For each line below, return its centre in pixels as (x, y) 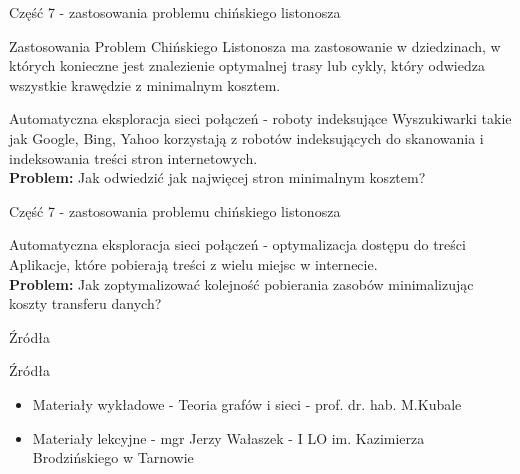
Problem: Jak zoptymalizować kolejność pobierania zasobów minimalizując (241, 283)
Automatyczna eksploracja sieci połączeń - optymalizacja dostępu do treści (237, 244)
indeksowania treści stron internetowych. (133, 157)
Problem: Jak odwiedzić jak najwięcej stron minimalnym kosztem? (217, 177)
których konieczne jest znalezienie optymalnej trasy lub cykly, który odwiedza (247, 65)
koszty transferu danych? (85, 303)
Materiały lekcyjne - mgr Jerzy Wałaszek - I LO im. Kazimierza (228, 437)
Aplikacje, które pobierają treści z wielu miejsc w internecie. (193, 263)
